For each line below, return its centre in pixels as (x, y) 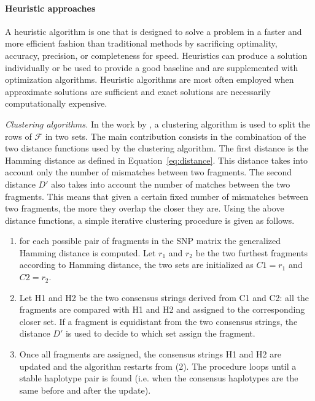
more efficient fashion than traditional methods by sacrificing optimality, (141, 43)
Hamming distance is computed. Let (87, 252)
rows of (18, 136)
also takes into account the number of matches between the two (171, 184)
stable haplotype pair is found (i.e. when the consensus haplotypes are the (159, 378)
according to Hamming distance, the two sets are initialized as (136, 265)
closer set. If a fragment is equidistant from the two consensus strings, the (158, 321)
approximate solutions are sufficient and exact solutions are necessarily (138, 91)
